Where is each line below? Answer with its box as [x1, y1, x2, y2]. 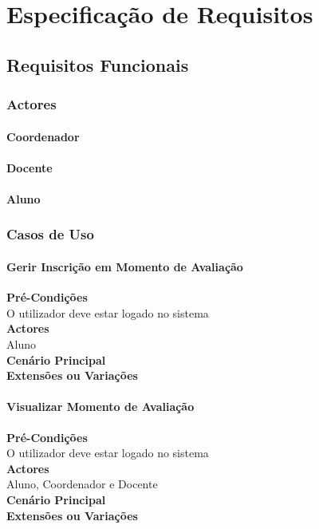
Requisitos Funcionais [6, 52, 189, 77]
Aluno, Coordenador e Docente [6, 476, 158, 492]
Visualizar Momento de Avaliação [6, 398, 195, 415]
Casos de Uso [6, 224, 94, 244]
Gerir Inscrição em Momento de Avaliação [6, 259, 243, 274]
